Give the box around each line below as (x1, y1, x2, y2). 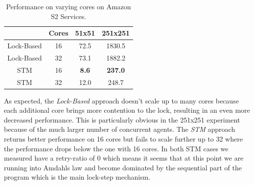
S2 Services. (50, 11, 87, 21)
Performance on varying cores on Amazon (6, 1, 131, 11)
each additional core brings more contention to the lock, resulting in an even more (4, 105, 250, 115)
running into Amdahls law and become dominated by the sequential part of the (4, 162, 242, 172)
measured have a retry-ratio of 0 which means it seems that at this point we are (4, 153, 244, 163)
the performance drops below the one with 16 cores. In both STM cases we (4, 143, 229, 153)
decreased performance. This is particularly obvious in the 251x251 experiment (4, 114, 240, 124)
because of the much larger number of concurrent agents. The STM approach (4, 124, 235, 134)
